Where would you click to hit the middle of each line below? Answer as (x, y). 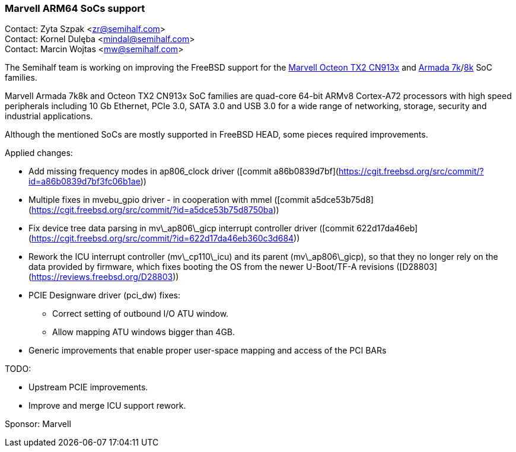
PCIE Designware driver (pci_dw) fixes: (104, 295)
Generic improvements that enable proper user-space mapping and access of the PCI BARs (208, 351)
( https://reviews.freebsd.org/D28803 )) (104, 277)
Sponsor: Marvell (38, 424)
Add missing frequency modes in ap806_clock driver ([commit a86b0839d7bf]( (184, 171)
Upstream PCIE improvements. (88, 387)
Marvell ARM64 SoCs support (75, 8)
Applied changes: (39, 153)
